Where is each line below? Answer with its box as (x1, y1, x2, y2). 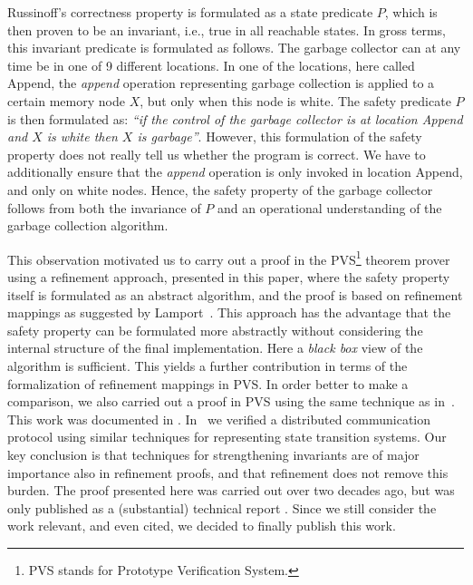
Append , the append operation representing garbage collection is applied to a (7, 73, 435, 93)
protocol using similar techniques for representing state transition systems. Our (7, 427, 447, 446)
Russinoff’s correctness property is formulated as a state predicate (7, 3, 373, 21)
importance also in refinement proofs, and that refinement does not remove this (7, 463, 449, 482)
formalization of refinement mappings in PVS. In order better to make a (7, 374, 409, 393)
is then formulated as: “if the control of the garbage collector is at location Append (7, 109, 463, 128)
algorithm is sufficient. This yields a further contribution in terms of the (7, 356, 408, 375)
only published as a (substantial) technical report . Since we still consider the (7, 498, 437, 517)
